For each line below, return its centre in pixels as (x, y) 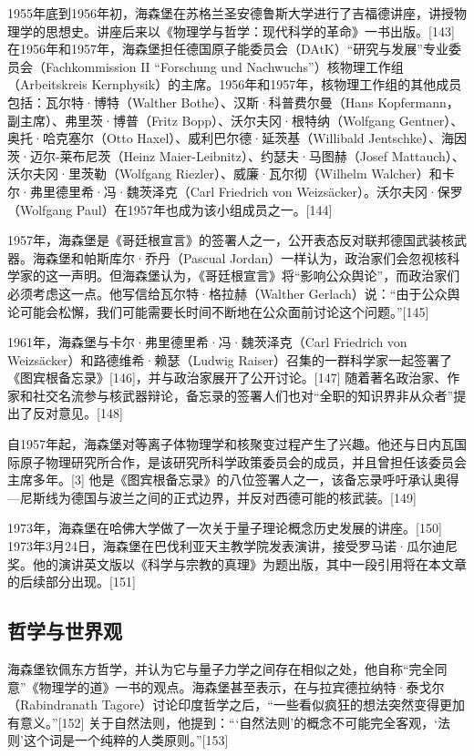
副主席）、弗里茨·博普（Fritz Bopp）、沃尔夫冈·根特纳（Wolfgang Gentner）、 (236, 120)
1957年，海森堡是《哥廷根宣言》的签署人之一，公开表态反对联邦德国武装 (224, 240)
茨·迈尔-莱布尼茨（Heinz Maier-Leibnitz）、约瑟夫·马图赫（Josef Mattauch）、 (236, 155)
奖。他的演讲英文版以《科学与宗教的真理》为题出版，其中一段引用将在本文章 (237, 563)
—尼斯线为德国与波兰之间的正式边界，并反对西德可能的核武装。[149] (212, 497)
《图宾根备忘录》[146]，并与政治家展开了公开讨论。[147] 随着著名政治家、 (227, 378)
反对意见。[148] (77, 413)
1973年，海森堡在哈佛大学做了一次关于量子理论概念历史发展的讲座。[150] (225, 528)
